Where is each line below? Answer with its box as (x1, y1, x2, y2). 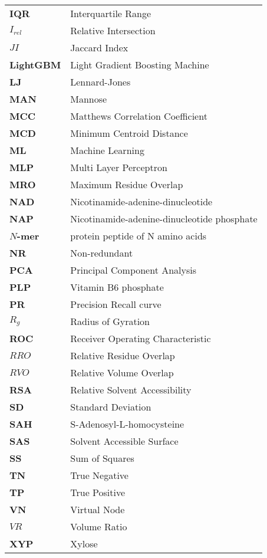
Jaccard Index (70, 41, 128, 54)
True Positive (70, 485, 126, 499)
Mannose (70, 92, 107, 106)
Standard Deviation (70, 400, 151, 413)
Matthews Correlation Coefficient (70, 109, 207, 123)
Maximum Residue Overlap (70, 178, 183, 191)
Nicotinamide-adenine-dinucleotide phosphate (70, 212, 258, 225)
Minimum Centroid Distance (70, 126, 188, 140)
